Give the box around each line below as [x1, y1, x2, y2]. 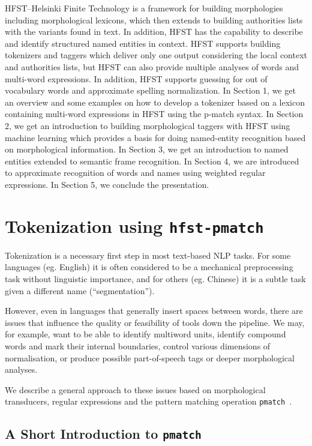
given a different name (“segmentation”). [5, 284, 155, 297]
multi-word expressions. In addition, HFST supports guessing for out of [5, 72, 268, 85]
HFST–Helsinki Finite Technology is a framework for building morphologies [5, 2, 283, 14]
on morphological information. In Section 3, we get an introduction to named [5, 143, 289, 155]
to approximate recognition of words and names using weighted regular [5, 166, 266, 179]
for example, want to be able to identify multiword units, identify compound [5, 328, 286, 340]
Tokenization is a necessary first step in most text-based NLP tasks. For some [5, 249, 291, 261]
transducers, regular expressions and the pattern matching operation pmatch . [5, 395, 292, 408]
